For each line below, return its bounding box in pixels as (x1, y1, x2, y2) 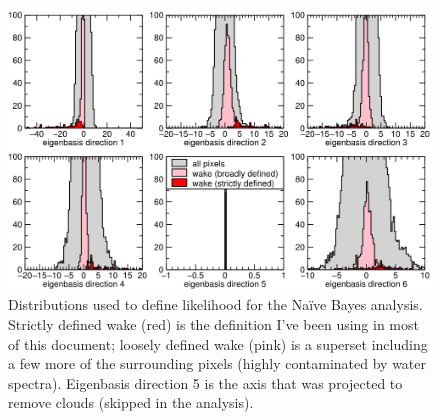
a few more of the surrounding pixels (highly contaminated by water (8, 353, 426, 374)
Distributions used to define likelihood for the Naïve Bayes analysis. (8, 294, 423, 315)
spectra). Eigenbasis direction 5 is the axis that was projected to (8, 372, 403, 393)
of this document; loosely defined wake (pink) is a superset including (8, 333, 428, 354)
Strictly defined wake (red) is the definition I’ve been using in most (8, 313, 419, 334)
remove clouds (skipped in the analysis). (8, 392, 254, 413)
